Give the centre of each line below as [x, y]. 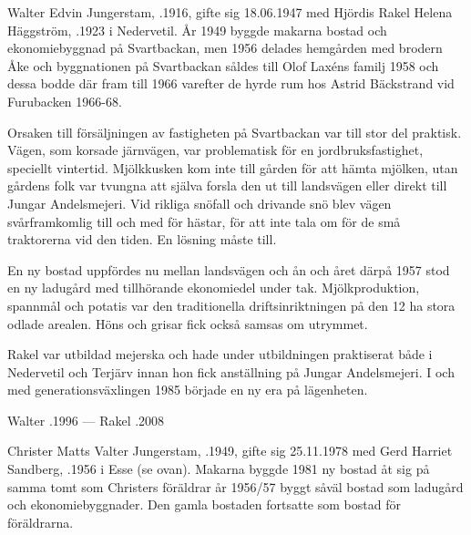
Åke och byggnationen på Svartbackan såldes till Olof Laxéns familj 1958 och [223, 65]
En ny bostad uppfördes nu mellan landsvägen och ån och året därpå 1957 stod [229, 269]
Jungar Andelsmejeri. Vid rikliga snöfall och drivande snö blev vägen [200, 203]
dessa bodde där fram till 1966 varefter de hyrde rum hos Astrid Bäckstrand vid [231, 83]
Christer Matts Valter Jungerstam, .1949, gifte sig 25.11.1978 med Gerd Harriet [230, 451]
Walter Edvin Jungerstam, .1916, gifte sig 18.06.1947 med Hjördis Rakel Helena [230, 12]
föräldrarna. [41, 522]
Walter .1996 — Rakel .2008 [86, 420]
